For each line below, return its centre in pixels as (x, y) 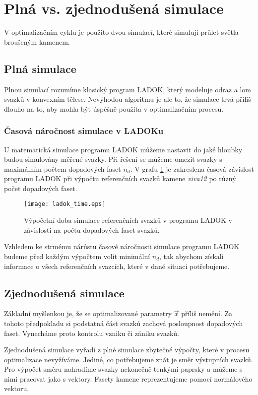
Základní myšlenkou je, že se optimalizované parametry (88, 313)
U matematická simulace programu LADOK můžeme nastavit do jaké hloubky (123, 149)
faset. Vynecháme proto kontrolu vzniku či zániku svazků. (92, 333)
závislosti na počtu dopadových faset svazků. (92, 230)
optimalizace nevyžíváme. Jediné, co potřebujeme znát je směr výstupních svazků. (129, 359)
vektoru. (17, 388)
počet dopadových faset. (41, 188)
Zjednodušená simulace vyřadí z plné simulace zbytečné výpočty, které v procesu (127, 350)
